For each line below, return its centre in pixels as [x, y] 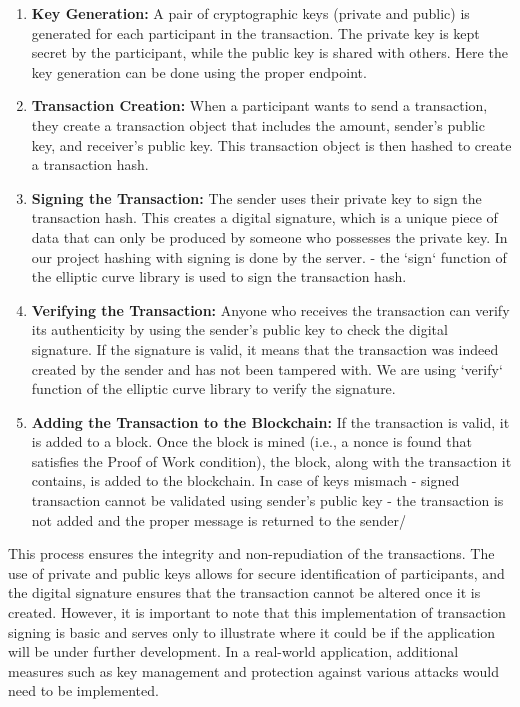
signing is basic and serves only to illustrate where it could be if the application [252, 631]
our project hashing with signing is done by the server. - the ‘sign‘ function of [269, 256]
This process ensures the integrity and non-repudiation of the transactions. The [251, 553]
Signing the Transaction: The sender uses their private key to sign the [256, 197]
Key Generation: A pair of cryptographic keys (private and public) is [250, 13]
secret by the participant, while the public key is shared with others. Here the [269, 52]
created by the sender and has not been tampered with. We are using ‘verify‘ [267, 368]
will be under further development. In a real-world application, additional [233, 651]
